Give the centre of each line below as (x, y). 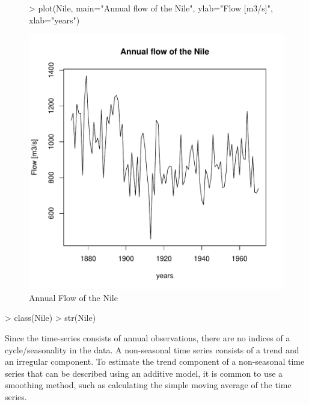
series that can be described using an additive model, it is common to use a (144, 373)
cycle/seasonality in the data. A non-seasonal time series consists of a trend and (152, 349)
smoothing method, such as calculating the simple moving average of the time (148, 385)
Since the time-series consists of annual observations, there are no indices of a (148, 337)
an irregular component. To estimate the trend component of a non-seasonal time (155, 361)
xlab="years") (54, 20)
